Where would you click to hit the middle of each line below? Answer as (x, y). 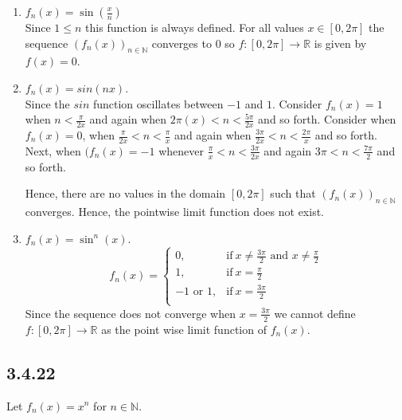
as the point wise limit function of (184, 329)
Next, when (53, 150)
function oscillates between (158, 103)
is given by (340, 43)
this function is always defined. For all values (195, 27)
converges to (181, 43)
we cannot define (315, 313)
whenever (181, 150)
